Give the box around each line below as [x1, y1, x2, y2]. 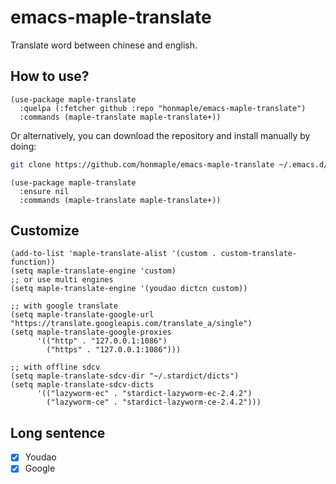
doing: [10, 140, 37, 152]
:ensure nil [19, 186, 70, 196]
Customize [10, 222, 80, 240]
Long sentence [10, 424, 106, 441]
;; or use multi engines [10, 275, 114, 285]
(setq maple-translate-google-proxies [10, 327, 172, 338]
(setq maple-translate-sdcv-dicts [10, 380, 155, 390]
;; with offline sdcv [10, 362, 101, 373]
